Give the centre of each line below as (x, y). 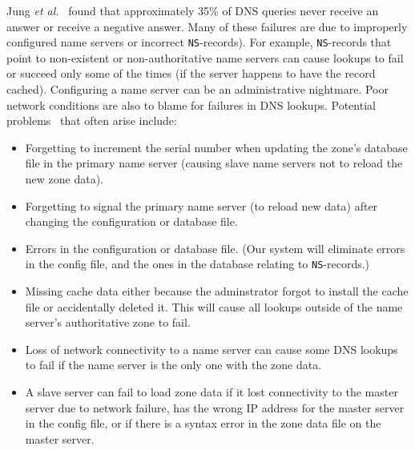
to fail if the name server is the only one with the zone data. (173, 365)
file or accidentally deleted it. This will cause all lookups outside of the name (214, 306)
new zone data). (64, 179)
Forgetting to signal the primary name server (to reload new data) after (201, 205)
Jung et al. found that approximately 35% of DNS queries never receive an (193, 10)
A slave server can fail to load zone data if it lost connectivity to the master (212, 392)
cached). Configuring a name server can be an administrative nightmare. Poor (197, 89)
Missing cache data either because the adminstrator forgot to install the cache (217, 291)
